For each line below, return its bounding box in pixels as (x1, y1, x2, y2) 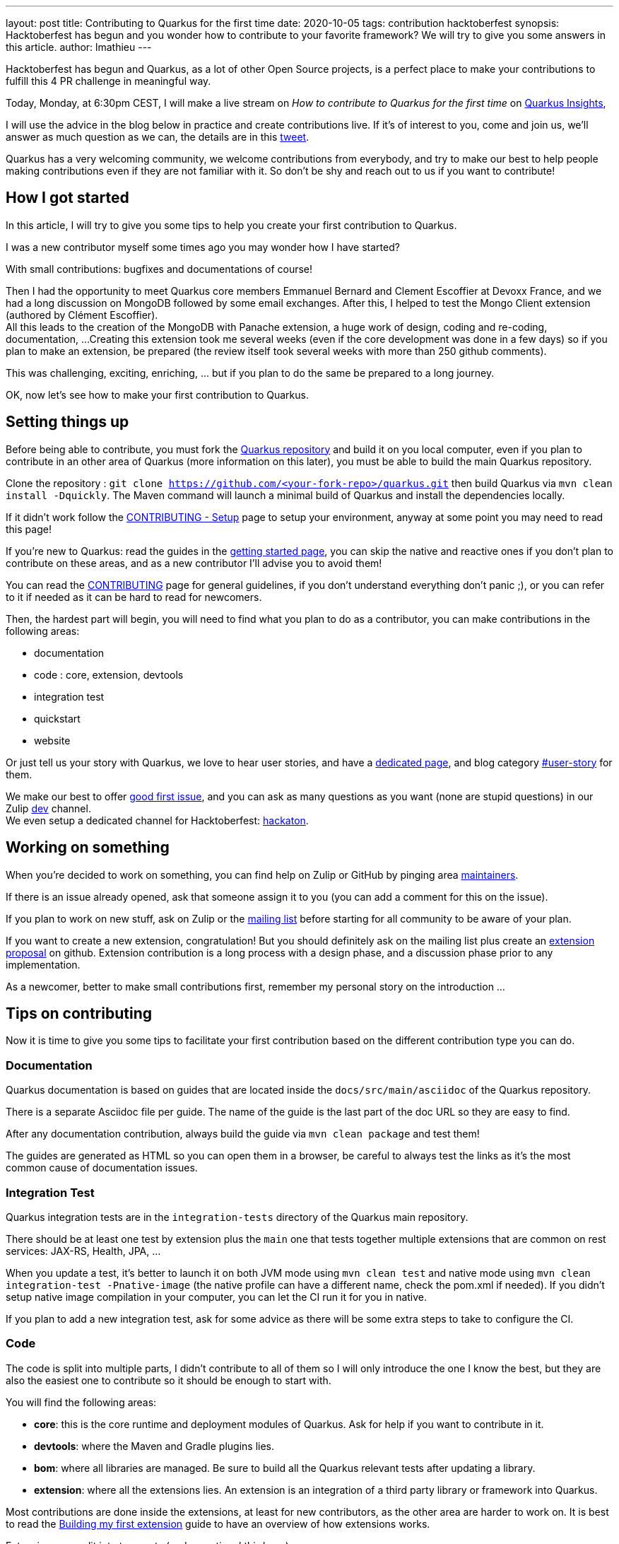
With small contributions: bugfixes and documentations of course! (6, 262, 313, 275)
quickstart (34, 712, 81, 725)
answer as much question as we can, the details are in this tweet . (6, 131, 309, 143)
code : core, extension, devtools (34, 668, 184, 681)
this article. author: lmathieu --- (6, 41, 152, 53)
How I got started (6, 189, 129, 207)
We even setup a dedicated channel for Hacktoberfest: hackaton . (6, 814, 309, 826)
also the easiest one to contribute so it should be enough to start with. (6, 1374, 331, 1386)
